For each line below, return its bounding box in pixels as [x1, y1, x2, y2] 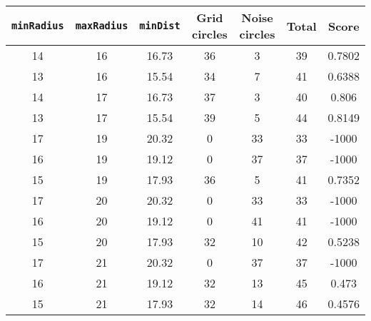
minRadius [11, 20, 64, 31]
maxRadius [75, 20, 128, 31]
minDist [139, 20, 181, 31]
